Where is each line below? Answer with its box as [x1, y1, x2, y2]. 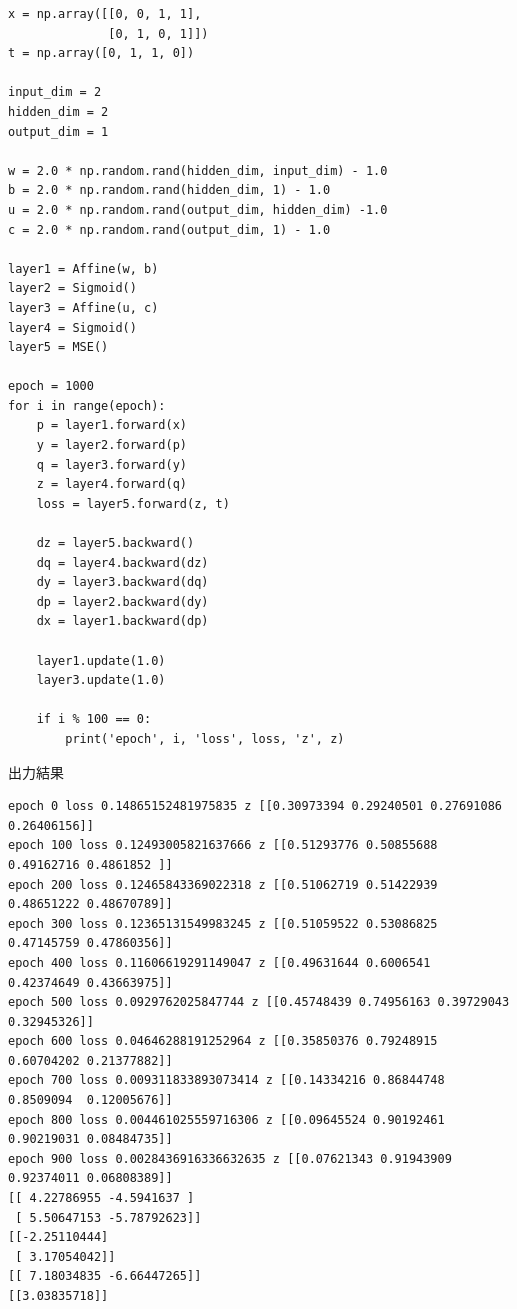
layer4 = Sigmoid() [8, 320, 137, 335]
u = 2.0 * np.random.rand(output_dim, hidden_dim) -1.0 [8, 202, 388, 217]
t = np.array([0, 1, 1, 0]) [8, 46, 195, 61]
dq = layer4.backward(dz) [36, 555, 209, 570]
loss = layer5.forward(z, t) [36, 496, 230, 511]
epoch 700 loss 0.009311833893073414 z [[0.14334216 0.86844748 [8, 1073, 445, 1088]
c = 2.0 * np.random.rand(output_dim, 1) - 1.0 [8, 222, 331, 237]
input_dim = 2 [8, 85, 102, 100]
